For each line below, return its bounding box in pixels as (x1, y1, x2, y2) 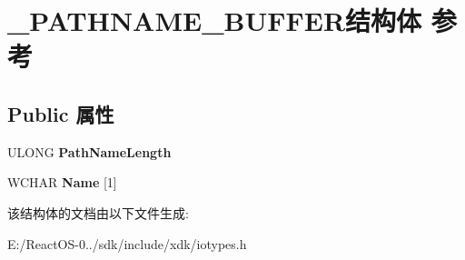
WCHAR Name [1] (7, 173, 117, 192)
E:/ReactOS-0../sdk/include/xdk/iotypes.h (7, 234, 247, 253)
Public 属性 (7, 99, 114, 127)
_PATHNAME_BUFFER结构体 (7, 2, 422, 39)
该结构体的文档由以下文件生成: (7, 203, 189, 222)
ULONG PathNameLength (7, 142, 172, 161)
